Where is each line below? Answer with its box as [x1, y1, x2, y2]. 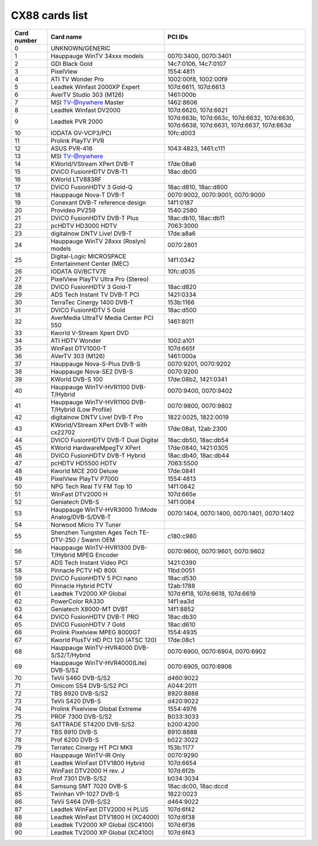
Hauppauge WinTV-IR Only [50, 751, 125, 759]
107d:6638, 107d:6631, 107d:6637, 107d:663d [167, 121, 291, 129]
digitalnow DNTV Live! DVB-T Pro [50, 413, 144, 421]
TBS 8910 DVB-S [50, 728, 98, 736]
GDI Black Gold [50, 60, 93, 68]
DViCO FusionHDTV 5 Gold [50, 306, 126, 314]
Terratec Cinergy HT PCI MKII [50, 743, 133, 751]
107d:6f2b [167, 766, 196, 775]
